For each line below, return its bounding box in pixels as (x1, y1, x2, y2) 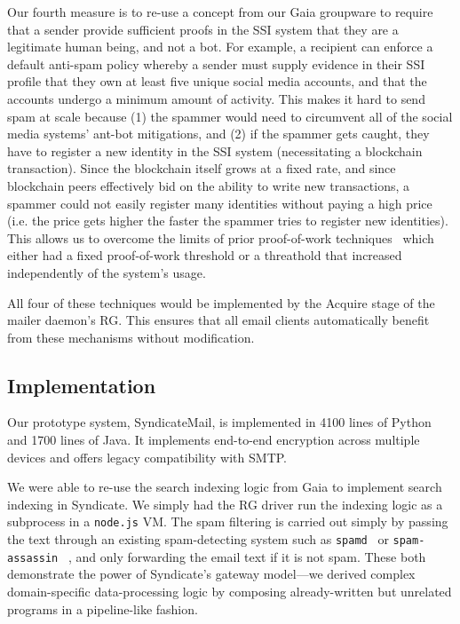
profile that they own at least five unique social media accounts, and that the (7, 72, 427, 91)
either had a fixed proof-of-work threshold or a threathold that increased (7, 246, 402, 265)
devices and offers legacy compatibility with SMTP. (7, 447, 287, 466)
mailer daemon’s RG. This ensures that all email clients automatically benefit (7, 311, 430, 329)
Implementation (7, 371, 156, 399)
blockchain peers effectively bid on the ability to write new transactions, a (7, 176, 409, 194)
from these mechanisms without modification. (7, 328, 255, 346)
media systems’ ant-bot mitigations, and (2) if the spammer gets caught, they (7, 124, 430, 143)
